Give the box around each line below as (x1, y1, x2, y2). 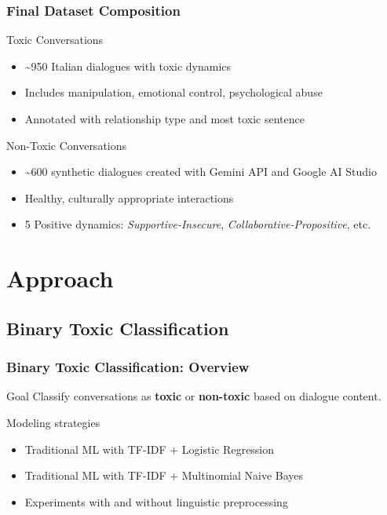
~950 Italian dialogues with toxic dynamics (24, 57, 232, 74)
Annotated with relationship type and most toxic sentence (24, 111, 305, 126)
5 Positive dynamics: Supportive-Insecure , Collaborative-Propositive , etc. (24, 216, 371, 232)
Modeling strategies (6, 414, 100, 430)
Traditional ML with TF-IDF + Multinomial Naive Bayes (24, 467, 304, 484)
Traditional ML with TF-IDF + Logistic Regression (24, 440, 275, 457)
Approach (6, 262, 114, 294)
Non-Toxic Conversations (6, 137, 127, 153)
